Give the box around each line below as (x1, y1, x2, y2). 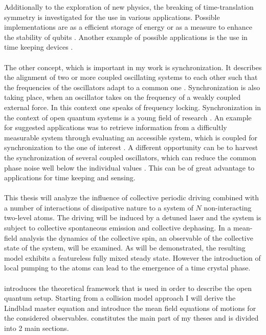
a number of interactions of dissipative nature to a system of (4, 202, 193, 213)
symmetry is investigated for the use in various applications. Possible (4, 11, 220, 22)
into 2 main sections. (4, 323, 69, 333)
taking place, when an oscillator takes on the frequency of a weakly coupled (4, 92, 241, 102)
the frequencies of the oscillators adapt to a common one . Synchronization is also (4, 81, 260, 92)
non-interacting (204, 202, 252, 213)
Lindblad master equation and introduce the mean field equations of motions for (4, 302, 256, 313)
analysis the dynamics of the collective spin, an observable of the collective (19, 232, 253, 243)
